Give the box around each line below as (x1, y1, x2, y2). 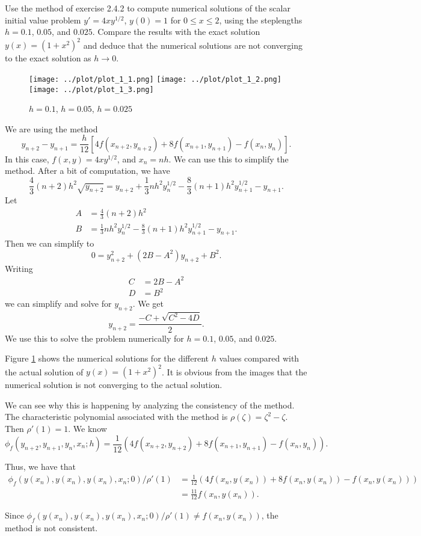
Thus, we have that (5, 460, 76, 473)
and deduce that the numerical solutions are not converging (83, 39, 303, 51)
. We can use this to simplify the (168, 152, 289, 165)
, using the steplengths (219, 13, 303, 26)
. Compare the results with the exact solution (92, 25, 260, 38)
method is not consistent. (5, 522, 98, 534)
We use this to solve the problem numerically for (5, 331, 184, 344)
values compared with (219, 352, 300, 365)
